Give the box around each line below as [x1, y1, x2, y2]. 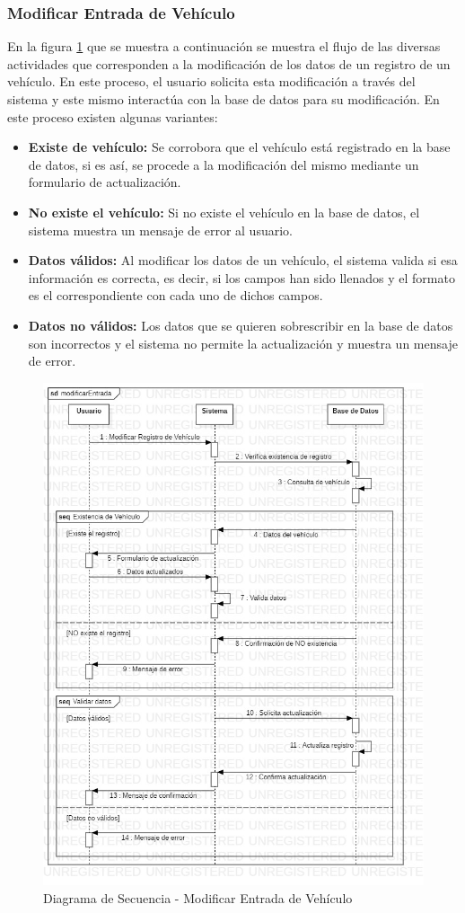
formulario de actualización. [28, 173, 181, 191]
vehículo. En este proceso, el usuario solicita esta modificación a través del [7, 72, 416, 91]
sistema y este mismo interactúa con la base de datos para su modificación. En [7, 90, 440, 108]
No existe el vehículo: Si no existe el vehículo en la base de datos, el [28, 202, 420, 221]
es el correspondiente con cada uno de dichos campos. [28, 286, 323, 305]
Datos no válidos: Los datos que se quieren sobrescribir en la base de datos [28, 315, 453, 334]
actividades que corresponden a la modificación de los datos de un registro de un [7, 54, 451, 73]
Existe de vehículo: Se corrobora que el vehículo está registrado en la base [28, 137, 451, 156]
